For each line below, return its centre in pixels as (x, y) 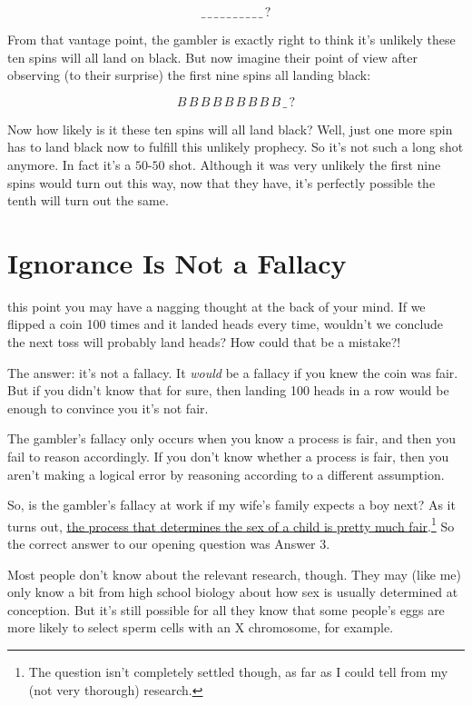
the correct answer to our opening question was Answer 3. (169, 544)
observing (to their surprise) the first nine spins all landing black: (189, 75)
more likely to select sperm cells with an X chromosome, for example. (201, 627)
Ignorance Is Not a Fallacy (177, 262)
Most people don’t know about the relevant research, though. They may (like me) (234, 574)
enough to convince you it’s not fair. (108, 408)
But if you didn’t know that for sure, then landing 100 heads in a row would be (228, 390)
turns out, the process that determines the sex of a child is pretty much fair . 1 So (231, 524)
